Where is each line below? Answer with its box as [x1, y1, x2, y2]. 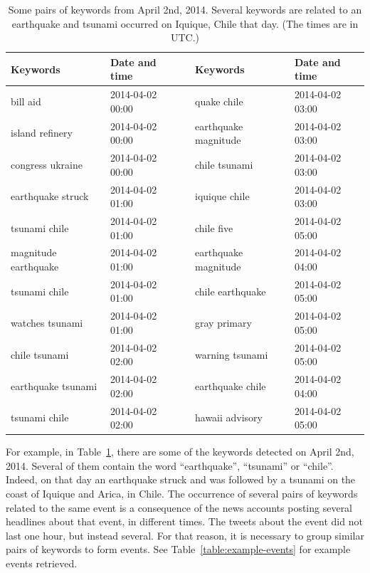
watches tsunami [11, 315, 83, 330]
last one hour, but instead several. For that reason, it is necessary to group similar [6, 527, 364, 542]
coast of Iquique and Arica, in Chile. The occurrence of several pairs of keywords [6, 486, 358, 501]
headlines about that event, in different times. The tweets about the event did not [6, 514, 363, 529]
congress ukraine [11, 157, 83, 172]
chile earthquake [194, 283, 266, 298]
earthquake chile [194, 378, 266, 393]
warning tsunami [194, 347, 268, 362]
